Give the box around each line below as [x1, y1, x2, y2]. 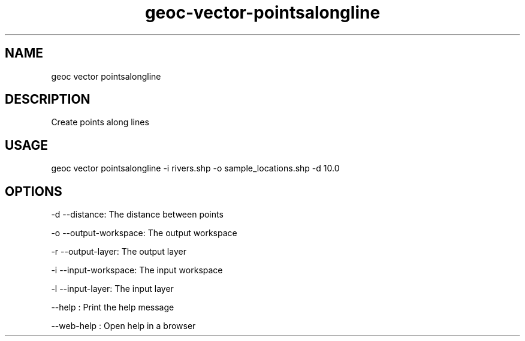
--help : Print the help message [51, 302, 174, 313]
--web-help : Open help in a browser [51, 321, 196, 331]
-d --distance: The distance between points [51, 209, 224, 220]
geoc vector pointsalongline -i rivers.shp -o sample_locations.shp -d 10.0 [51, 163, 340, 174]
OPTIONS [5, 183, 62, 199]
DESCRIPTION [5, 92, 90, 107]
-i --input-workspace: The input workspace [51, 265, 223, 276]
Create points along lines [51, 117, 149, 128]
